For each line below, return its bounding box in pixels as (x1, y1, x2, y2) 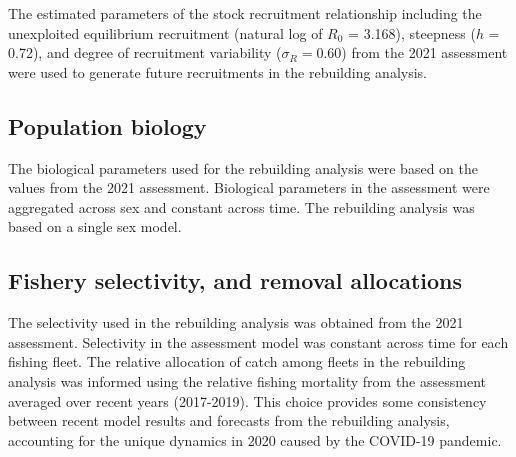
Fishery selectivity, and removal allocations (8, 265, 462, 296)
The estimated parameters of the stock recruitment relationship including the (8, 3, 482, 23)
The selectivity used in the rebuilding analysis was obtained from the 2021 (8, 312, 464, 333)
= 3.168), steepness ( (348, 22, 476, 43)
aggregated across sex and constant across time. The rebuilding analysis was (8, 196, 475, 217)
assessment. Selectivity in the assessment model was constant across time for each (8, 331, 509, 352)
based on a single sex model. (8, 216, 182, 237)
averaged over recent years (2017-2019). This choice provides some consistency (8, 390, 487, 411)
